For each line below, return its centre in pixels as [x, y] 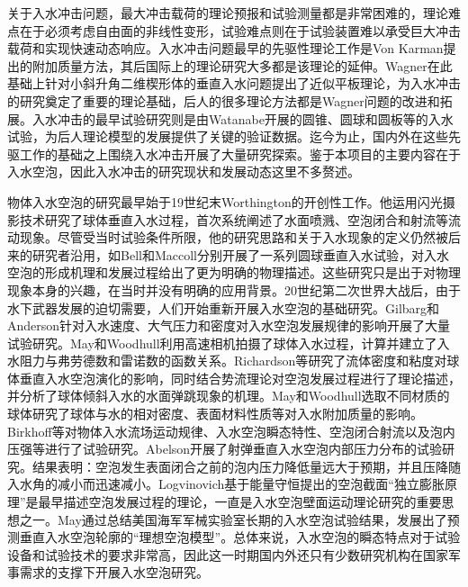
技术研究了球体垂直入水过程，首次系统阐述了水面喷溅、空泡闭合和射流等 [234, 219]
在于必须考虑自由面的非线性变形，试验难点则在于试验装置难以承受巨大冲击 [240, 30]
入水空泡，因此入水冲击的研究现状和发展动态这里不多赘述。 [184, 172]
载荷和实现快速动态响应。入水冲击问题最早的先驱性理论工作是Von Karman [225, 48]
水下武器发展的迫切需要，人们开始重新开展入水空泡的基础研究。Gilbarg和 [224, 307]
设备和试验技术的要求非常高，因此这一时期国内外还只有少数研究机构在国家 [228, 554]
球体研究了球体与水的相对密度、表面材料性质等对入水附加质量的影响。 [215, 414]
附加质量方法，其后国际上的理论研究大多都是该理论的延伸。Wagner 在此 [242, 65]
